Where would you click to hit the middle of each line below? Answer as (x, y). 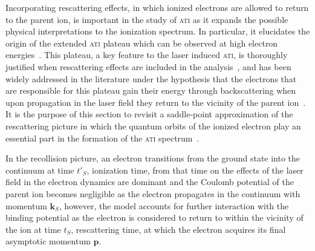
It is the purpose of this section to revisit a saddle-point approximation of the (149, 114)
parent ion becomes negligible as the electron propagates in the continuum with (153, 193)
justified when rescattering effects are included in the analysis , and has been (148, 66)
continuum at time (40, 170)
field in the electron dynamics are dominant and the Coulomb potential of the (150, 182)
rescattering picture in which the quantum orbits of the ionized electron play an (153, 125)
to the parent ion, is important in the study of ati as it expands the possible (147, 19)
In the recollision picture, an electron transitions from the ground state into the (153, 158)
